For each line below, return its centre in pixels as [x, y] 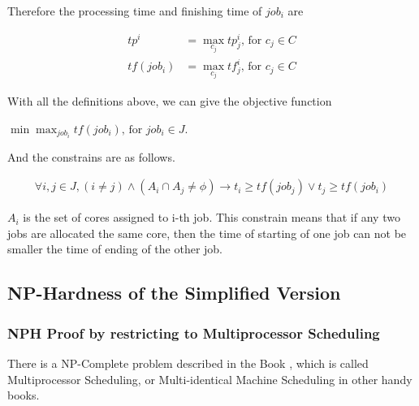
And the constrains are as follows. [91, 156]
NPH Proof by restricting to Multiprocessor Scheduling [194, 333]
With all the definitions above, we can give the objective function [170, 100]
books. [24, 395]
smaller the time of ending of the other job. [115, 249]
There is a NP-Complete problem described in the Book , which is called [188, 363]
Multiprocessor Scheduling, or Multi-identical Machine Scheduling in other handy [210, 379]
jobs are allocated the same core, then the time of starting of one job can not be [207, 233]
